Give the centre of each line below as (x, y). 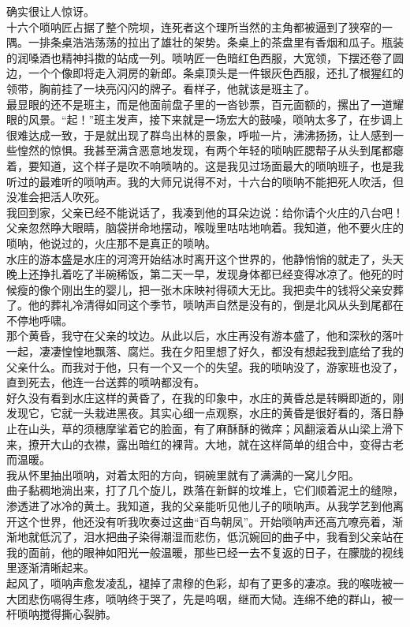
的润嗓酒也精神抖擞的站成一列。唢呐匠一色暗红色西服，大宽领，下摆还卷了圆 (205, 57)
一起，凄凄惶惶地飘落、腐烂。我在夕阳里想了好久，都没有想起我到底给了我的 (205, 351)
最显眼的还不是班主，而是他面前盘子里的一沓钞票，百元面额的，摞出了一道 (199, 104)
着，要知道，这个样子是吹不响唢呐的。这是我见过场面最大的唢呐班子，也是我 (205, 165)
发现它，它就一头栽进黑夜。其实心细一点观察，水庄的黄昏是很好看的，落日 (199, 413)
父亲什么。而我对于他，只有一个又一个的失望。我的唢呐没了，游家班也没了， (205, 366)
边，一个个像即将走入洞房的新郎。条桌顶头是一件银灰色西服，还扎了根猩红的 (205, 73)
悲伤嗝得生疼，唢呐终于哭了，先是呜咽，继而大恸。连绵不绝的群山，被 (210, 598)
